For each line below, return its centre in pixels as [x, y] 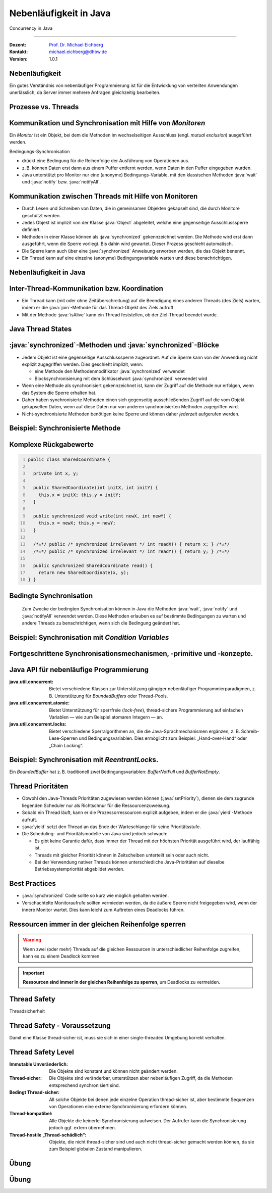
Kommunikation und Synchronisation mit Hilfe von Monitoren [107, 123]
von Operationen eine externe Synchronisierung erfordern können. [118, 1106]
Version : [18, 59]
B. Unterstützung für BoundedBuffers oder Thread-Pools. [109, 696]
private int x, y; [56, 473]
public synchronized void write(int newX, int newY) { [102, 516]
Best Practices [33, 884]
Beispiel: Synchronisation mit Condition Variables [89, 637]
